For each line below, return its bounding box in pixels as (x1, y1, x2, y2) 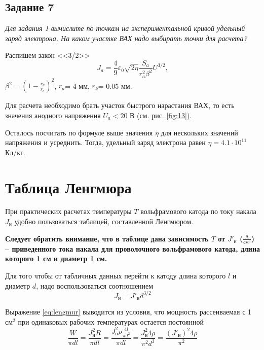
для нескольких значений (161, 127, 238, 137)
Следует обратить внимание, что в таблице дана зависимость (5, 233, 209, 243)
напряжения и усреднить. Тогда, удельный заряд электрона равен (5, 137, 206, 148)
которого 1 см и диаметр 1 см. (5, 253, 107, 264)
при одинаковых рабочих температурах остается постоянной (18, 316, 204, 327)
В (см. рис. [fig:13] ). (130, 110, 192, 120)
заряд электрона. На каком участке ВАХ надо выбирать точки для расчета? (5, 32, 247, 43)
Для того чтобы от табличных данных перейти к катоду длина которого (5, 270, 226, 281)
